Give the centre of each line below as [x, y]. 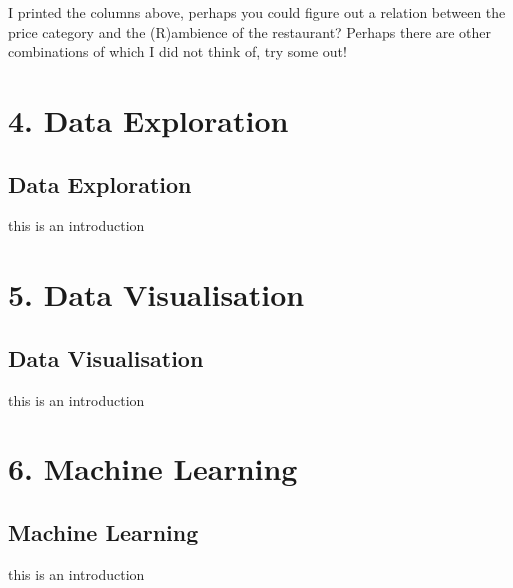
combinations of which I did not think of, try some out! [177, 51]
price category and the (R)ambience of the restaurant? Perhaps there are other [250, 31]
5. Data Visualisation [156, 294]
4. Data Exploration [148, 119]
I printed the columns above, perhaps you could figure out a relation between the [257, 12]
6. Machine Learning [153, 468]
